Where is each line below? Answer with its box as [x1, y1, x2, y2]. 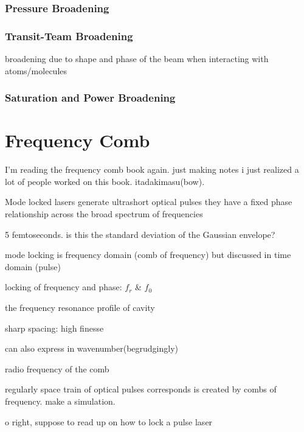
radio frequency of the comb [5, 362, 109, 375]
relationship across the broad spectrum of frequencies [5, 207, 203, 220]
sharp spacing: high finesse [5, 321, 104, 334]
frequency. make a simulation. [5, 394, 116, 407]
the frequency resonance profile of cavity [5, 301, 155, 313]
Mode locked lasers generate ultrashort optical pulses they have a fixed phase [5, 195, 292, 208]
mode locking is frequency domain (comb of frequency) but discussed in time [5, 248, 291, 261]
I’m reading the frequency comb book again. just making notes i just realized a [5, 163, 299, 176]
